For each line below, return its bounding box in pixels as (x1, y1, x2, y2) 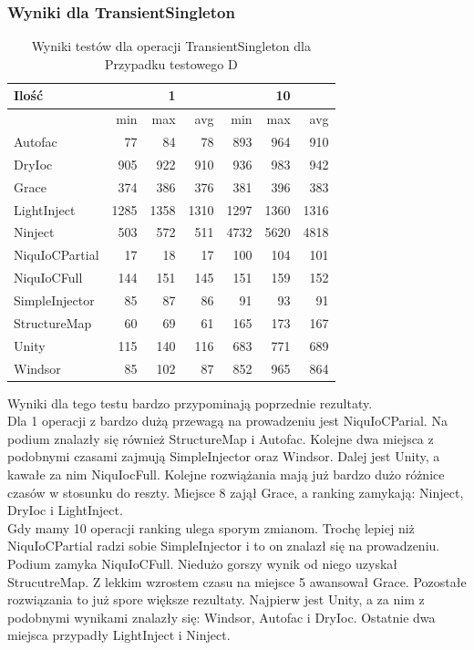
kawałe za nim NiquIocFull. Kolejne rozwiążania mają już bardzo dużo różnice (7, 465, 445, 483)
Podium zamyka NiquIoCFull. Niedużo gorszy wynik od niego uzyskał (7, 553, 398, 573)
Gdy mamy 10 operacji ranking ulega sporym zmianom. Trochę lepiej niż (7, 518, 415, 537)
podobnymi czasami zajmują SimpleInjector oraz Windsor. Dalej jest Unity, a (7, 447, 440, 466)
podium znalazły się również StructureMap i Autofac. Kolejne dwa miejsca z (7, 428, 434, 448)
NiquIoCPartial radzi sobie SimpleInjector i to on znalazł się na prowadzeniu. (7, 536, 440, 555)
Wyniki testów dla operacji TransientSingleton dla (31, 36, 311, 56)
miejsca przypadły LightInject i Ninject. (7, 625, 231, 645)
